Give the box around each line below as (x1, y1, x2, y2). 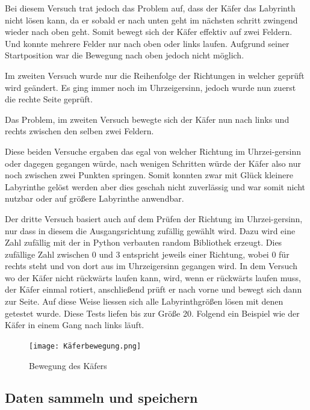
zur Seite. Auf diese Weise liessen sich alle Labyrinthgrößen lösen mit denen (5, 295, 284, 308)
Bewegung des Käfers (29, 359, 107, 371)
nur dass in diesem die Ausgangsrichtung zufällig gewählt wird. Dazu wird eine (5, 224, 296, 237)
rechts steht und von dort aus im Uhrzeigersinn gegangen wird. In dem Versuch (5, 259, 297, 272)
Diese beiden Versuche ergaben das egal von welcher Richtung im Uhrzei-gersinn (5, 144, 302, 157)
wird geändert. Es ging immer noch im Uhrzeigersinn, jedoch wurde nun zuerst (5, 81, 296, 93)
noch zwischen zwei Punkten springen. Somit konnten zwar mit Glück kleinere (5, 169, 293, 181)
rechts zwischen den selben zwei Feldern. (5, 125, 154, 137)
